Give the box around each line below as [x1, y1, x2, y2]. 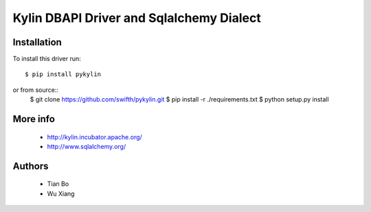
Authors [12, 160, 49, 172]
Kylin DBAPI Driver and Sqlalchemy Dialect [12, 10, 261, 25]
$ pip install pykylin [25, 71, 102, 78]
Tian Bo [47, 180, 69, 188]
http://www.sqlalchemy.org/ [47, 143, 126, 151]
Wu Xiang [47, 189, 75, 198]
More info [12, 113, 55, 125]
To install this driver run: [12, 55, 82, 63]
